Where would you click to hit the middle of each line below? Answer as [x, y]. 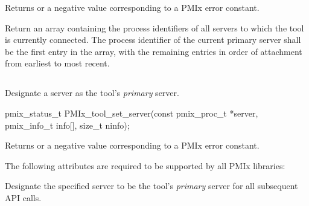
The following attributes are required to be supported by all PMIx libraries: [145, 165]
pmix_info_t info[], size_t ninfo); [67, 125]
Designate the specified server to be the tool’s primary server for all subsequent [151, 186]
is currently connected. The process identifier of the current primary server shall [153, 40]
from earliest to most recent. [57, 63]
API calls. [23, 197]
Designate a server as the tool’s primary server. [92, 93]
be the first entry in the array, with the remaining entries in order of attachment [154, 51]
